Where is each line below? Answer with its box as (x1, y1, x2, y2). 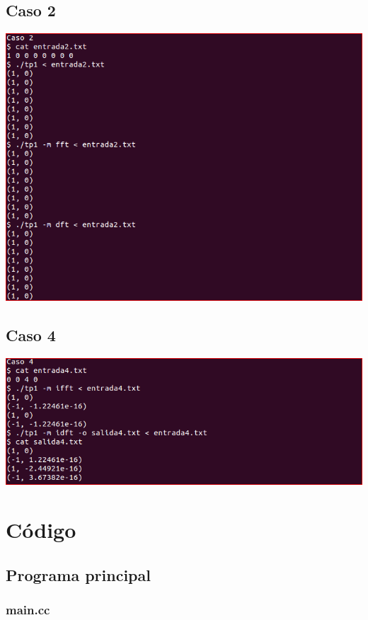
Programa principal (6, 563, 151, 585)
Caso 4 (6, 324, 56, 346)
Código (6, 515, 76, 544)
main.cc (6, 601, 50, 619)
